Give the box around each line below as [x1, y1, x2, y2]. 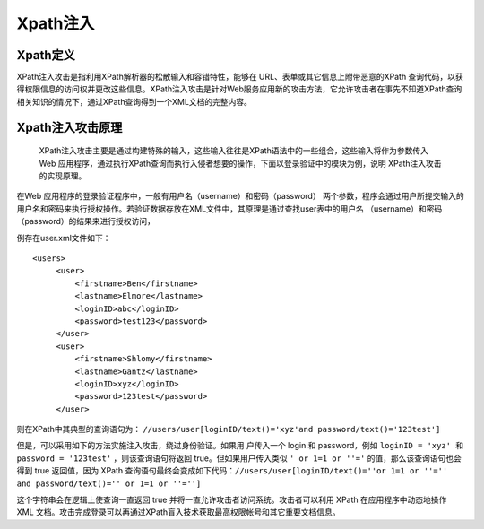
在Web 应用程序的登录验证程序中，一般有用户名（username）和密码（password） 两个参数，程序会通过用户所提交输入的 [16, 191, 465, 202]
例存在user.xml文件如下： [16, 232, 111, 243]
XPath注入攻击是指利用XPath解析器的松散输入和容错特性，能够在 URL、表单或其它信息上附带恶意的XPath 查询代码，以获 [16, 72, 463, 82]
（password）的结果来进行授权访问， [16, 216, 156, 227]
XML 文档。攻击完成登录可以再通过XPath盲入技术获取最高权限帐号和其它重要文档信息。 [16, 507, 341, 517]
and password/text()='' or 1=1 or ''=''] [16, 478, 202, 489]
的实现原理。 [39, 170, 87, 181]
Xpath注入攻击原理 [16, 119, 123, 134]
